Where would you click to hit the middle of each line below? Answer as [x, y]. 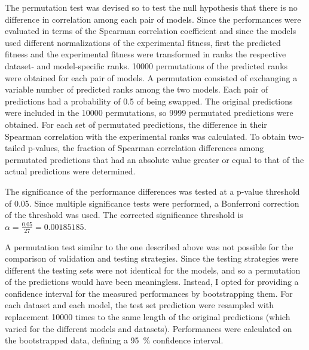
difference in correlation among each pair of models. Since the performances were [153, 19]
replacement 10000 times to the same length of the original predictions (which [148, 317]
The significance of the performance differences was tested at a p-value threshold [152, 191]
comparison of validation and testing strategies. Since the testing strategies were [152, 258]
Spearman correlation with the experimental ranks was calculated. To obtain [145, 136]
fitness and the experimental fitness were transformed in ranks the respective [146, 54]
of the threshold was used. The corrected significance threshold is [124, 215]
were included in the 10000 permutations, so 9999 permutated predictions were [149, 113]
